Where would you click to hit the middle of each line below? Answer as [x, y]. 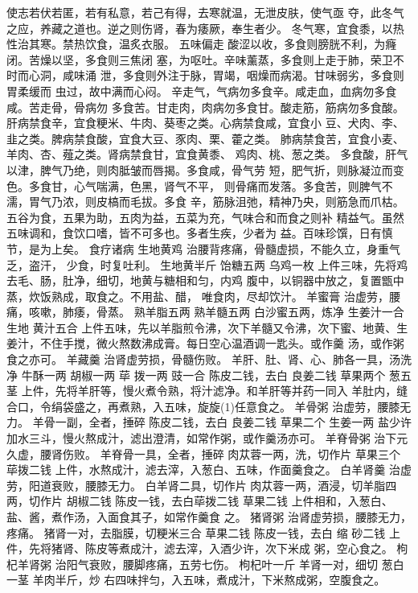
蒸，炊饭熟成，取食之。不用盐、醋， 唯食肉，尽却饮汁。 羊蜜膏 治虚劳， [198, 296]
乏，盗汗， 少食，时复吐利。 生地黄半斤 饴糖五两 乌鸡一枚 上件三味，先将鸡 [207, 264]
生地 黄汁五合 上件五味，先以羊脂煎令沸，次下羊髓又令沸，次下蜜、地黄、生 [207, 327]
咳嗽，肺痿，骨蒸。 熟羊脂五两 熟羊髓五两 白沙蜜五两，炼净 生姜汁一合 [216, 312]
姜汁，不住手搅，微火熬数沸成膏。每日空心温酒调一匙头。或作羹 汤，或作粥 [205, 343]
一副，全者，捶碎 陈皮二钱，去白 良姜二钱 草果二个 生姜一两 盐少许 [233, 422]
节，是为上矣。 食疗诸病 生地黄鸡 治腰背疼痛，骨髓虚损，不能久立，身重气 [203, 248]
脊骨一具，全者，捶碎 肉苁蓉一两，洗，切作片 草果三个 [256, 453]
